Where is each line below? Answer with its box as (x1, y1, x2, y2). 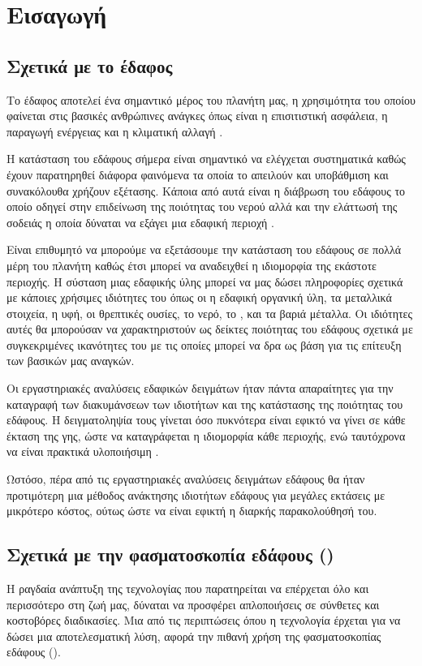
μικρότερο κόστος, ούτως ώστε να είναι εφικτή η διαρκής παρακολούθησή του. (6, 502, 377, 519)
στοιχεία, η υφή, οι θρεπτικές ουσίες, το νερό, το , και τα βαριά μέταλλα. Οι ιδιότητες (6, 304, 413, 321)
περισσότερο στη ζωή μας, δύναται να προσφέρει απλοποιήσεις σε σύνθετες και (6, 595, 380, 612)
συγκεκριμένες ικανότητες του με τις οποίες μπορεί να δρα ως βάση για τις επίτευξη (6, 336, 402, 353)
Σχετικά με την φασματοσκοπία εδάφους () (6, 542, 334, 567)
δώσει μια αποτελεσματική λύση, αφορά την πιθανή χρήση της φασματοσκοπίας (6, 627, 381, 644)
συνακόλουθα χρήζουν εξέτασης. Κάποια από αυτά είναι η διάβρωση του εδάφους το (6, 182, 406, 199)
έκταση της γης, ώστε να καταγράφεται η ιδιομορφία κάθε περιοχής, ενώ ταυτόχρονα (6, 427, 406, 444)
